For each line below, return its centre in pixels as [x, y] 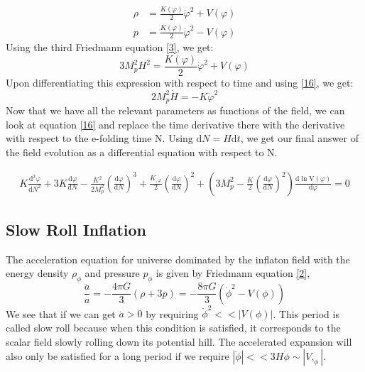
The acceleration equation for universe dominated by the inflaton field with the [178, 259]
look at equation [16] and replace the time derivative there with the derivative [175, 124]
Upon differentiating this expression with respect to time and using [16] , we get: [180, 82]
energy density [37, 273]
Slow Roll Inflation [76, 230]
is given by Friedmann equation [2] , [233, 273]
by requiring [172, 313]
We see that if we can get [61, 313]
